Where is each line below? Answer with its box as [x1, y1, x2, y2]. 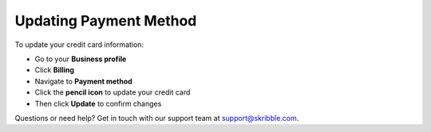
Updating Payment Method [14, 12, 197, 29]
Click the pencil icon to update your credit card [34, 87, 191, 97]
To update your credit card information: [14, 40, 144, 49]
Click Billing [34, 65, 75, 75]
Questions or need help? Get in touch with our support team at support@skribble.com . [14, 113, 299, 122]
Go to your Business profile [34, 54, 127, 64]
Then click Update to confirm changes [34, 99, 162, 108]
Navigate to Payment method [34, 76, 133, 86]
